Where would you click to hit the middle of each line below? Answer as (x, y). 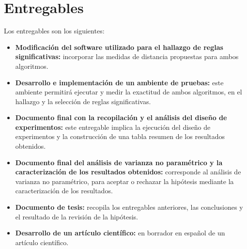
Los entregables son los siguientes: (54, 31)
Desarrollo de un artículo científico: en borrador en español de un (120, 233)
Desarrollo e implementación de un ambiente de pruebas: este (119, 82)
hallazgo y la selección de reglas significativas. (83, 101)
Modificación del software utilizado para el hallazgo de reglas (119, 47)
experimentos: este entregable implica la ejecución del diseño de (113, 127)
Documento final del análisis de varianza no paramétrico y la (119, 162)
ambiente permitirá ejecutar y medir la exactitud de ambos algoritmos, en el (129, 92)
